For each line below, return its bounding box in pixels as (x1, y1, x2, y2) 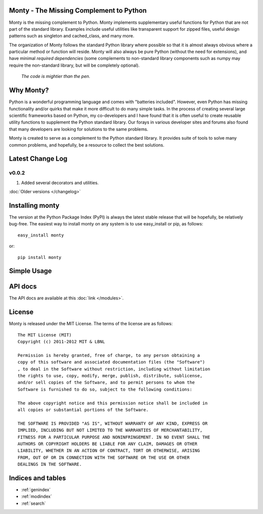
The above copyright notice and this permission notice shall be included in (18, 400, 208, 406)
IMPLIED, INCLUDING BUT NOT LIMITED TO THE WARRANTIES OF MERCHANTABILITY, (18, 427, 203, 433)
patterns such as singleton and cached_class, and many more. (9, 33, 134, 39)
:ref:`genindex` (21, 487, 51, 493)
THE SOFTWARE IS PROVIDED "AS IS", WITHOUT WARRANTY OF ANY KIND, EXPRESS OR (18, 421, 208, 426)
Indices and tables (9, 474, 66, 482)
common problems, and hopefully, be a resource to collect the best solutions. (9, 142, 165, 148)
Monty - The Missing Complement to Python (9, 6, 147, 15)
